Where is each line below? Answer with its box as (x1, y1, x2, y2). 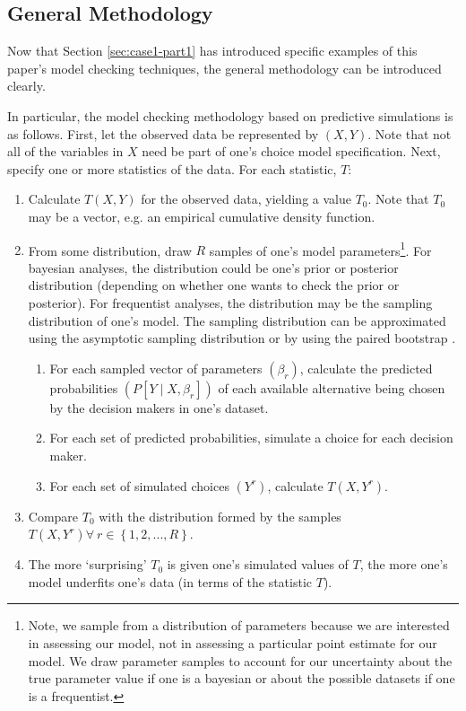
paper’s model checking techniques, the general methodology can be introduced (7, 58, 442, 77)
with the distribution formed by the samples (99, 506, 341, 525)
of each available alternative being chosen (218, 378, 445, 397)
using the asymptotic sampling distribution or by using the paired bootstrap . (28, 329, 456, 347)
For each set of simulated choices (49, 476, 229, 495)
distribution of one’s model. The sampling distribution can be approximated (28, 311, 446, 329)
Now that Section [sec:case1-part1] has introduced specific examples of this (7, 41, 418, 60)
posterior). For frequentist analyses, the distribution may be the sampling (28, 293, 433, 312)
